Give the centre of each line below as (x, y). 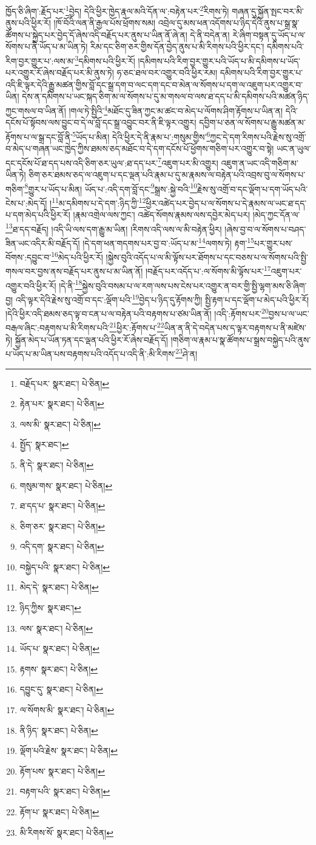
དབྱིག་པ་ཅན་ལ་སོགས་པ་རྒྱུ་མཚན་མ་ (252, 122)
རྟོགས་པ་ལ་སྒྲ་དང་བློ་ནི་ (39, 136)
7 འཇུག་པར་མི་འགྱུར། (188, 162)
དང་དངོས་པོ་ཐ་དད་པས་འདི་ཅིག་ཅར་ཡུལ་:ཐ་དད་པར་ (82, 162)
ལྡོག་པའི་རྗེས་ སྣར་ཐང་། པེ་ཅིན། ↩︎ (69, 751)
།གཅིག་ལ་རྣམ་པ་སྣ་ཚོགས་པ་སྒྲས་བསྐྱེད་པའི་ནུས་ (241, 339)
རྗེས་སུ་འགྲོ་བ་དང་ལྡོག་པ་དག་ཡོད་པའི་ (253, 189)
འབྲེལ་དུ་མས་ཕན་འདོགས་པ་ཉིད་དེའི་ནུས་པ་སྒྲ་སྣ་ (229, 23)
